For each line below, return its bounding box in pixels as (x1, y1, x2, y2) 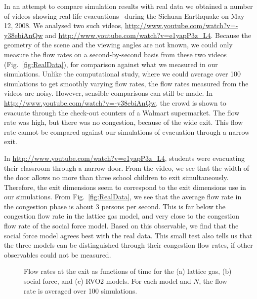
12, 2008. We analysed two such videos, (4, 20, 123, 31)
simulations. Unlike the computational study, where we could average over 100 (4, 69, 241, 79)
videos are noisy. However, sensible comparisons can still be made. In (4, 88, 213, 98)
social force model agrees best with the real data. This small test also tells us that (4, 230, 253, 240)
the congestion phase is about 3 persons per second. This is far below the (4, 201, 225, 211)
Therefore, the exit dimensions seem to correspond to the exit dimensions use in (4, 182, 246, 192)
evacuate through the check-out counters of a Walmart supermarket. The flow (4, 107, 240, 117)
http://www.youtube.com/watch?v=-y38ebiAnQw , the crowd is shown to (4, 97, 226, 108)
